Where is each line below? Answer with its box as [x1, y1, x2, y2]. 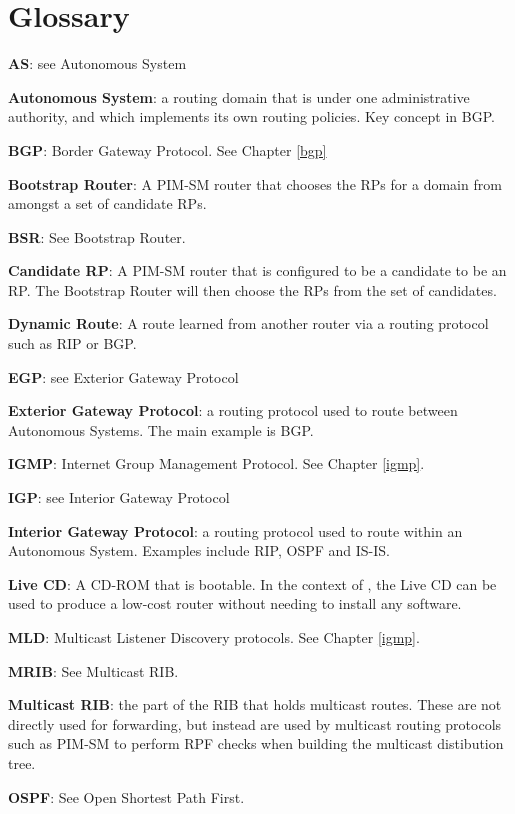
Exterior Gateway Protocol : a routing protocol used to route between [8, 400, 458, 421]
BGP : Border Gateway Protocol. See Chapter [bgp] [8, 139, 327, 160]
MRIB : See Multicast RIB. [8, 660, 179, 681]
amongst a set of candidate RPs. [8, 193, 207, 214]
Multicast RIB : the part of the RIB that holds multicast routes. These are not [8, 694, 502, 715]
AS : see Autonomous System [8, 53, 187, 74]
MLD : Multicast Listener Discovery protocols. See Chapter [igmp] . [8, 627, 420, 647]
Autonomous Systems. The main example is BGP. [8, 419, 314, 440]
